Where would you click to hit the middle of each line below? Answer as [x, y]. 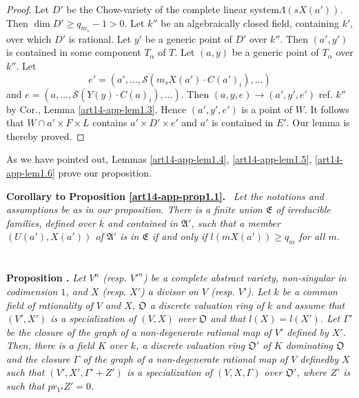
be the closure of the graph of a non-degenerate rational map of [139, 331]
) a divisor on [170, 291]
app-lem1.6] [31, 172]
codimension [32, 291]
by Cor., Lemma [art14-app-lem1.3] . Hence [96, 109]
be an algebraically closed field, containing [250, 22]
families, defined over [51, 222]
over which [29, 38]
